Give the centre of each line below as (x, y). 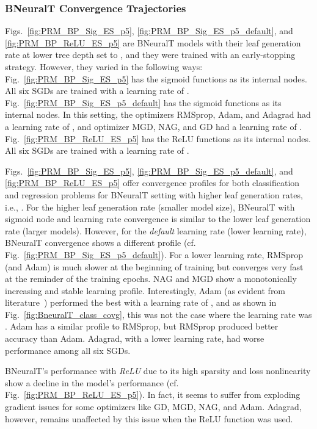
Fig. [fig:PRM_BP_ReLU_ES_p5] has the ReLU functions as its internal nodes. (158, 138)
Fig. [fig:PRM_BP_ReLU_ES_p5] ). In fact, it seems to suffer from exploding (153, 395)
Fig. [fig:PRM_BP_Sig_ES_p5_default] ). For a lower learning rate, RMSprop (154, 254)
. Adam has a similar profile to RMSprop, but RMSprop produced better (142, 326)
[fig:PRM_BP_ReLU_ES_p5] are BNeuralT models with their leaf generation (153, 42)
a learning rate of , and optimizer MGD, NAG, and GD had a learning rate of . (154, 126)
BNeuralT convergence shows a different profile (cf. (100, 243)
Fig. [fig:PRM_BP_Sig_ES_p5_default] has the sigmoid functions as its (143, 102)
